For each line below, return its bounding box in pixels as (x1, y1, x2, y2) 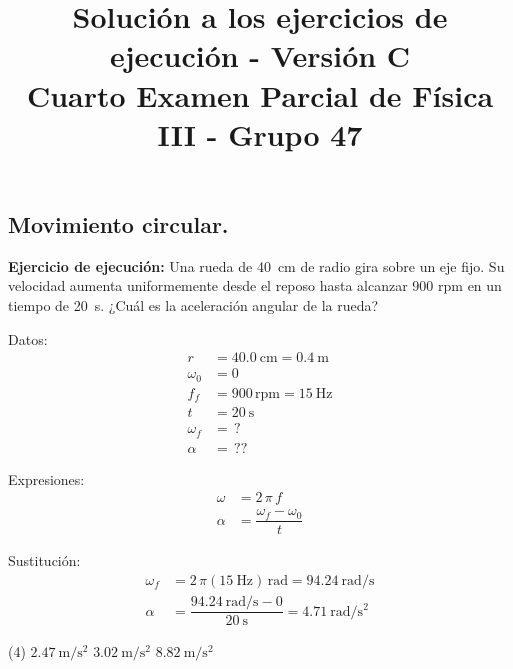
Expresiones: (8, 468, 85, 489)
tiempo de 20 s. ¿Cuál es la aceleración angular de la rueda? (8, 294, 379, 315)
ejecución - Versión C (109, 35, 411, 76)
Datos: (8, 328, 48, 349)
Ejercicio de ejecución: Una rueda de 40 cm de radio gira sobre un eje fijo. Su (8, 255, 505, 276)
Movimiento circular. (8, 208, 229, 239)
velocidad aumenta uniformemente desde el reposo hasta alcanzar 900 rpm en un (8, 275, 502, 296)
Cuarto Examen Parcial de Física (26, 74, 494, 115)
